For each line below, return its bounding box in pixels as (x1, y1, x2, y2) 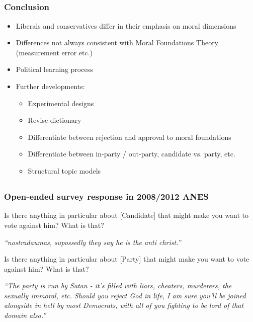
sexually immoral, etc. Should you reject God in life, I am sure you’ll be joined (4, 290, 246, 300)
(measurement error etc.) (16, 47, 93, 57)
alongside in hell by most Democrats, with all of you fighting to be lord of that (4, 300, 244, 310)
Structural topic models (28, 166, 101, 176)
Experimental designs (28, 98, 94, 108)
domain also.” (4, 310, 46, 320)
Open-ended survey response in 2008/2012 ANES (4, 190, 209, 203)
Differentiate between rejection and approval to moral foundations (28, 131, 231, 142)
